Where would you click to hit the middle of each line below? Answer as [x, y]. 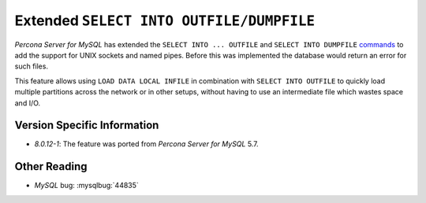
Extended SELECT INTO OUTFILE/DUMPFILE [165, 20]
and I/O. [28, 103]
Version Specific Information [87, 125]
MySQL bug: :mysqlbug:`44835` [87, 186]
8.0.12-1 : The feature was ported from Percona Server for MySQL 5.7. [147, 144]
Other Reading [51, 166]
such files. [32, 66]
